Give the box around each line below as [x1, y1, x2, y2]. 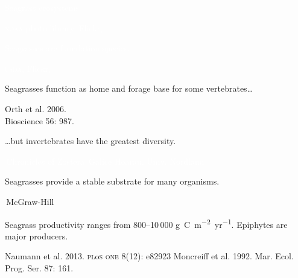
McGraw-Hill [6, 195, 54, 207]
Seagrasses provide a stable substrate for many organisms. [5, 175, 220, 188]
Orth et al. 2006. [5, 102, 66, 115]
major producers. [5, 229, 68, 242]
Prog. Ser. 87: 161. [5, 261, 74, 274]
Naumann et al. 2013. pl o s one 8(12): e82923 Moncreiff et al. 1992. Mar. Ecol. [5, 250, 294, 262]
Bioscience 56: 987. [5, 114, 74, 127]
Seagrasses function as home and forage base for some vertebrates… [5, 82, 253, 95]
